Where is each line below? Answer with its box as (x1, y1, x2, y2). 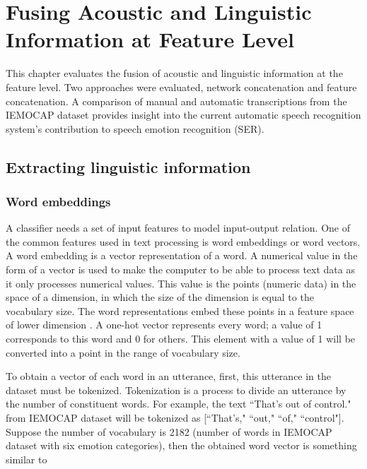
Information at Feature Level (6, 25, 294, 54)
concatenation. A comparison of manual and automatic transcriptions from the (6, 93, 347, 108)
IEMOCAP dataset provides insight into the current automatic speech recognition (6, 107, 361, 122)
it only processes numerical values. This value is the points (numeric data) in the (6, 275, 356, 290)
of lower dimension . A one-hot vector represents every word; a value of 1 (6, 317, 322, 332)
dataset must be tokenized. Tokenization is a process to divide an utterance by (6, 382, 346, 397)
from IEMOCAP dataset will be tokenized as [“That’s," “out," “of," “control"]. (6, 410, 344, 425)
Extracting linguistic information (6, 155, 251, 177)
